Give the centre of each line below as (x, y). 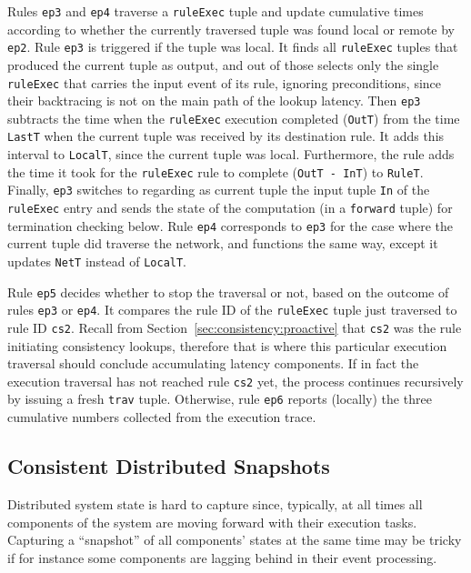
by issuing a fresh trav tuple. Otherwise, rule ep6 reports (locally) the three (220, 399)
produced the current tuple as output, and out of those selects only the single (223, 64)
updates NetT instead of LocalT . (97, 261)
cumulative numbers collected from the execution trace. (162, 417)
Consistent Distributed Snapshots (169, 466)
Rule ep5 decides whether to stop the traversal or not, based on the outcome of (228, 292)
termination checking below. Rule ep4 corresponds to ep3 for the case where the (230, 225)
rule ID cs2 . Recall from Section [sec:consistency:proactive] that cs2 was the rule (235, 327)
